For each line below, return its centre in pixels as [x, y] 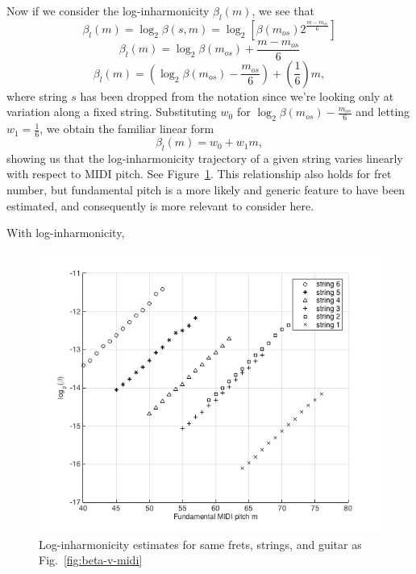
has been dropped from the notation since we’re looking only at [237, 96]
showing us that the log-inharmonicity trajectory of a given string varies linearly [205, 158]
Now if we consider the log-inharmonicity [108, 10]
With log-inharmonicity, [66, 233]
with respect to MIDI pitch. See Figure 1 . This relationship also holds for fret [199, 174]
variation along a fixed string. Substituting [112, 112]
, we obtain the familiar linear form [127, 129]
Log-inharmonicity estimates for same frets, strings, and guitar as [200, 544]
